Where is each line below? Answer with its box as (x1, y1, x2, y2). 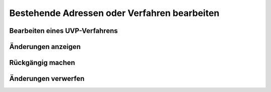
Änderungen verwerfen (9, 74, 85, 83)
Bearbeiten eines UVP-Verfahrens (9, 26, 118, 35)
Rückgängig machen (9, 58, 75, 67)
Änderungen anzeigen (9, 42, 81, 51)
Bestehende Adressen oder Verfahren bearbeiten (9, 7, 220, 18)
